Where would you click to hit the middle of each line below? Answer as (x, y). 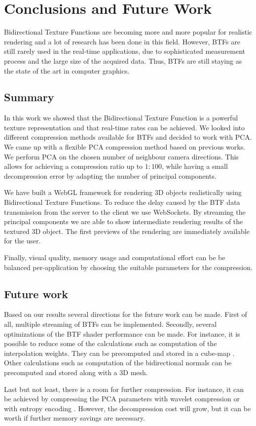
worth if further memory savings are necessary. (74, 418)
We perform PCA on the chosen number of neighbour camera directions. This (121, 156)
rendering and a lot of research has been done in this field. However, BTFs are (122, 41)
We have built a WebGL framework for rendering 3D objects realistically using (123, 192)
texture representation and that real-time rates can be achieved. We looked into (124, 127)
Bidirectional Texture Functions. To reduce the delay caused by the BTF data (122, 202)
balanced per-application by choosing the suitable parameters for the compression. (128, 267)
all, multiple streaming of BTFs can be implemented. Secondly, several (110, 324)
